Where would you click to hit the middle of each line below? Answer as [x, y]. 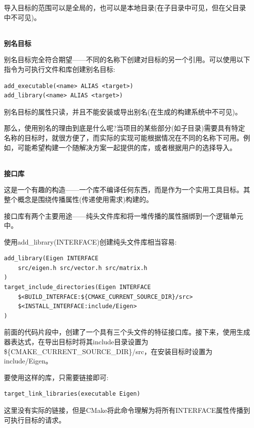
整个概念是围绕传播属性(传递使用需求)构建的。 [78, 199]
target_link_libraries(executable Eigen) [72, 394]
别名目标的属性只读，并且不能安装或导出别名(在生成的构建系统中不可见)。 [123, 111]
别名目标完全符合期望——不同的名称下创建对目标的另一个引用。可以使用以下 [127, 59]
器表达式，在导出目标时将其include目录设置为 [76, 342]
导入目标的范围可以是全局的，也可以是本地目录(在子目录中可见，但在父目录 [125, 7]
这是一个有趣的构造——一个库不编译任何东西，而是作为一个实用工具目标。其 [127, 190]
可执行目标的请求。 [35, 419]
